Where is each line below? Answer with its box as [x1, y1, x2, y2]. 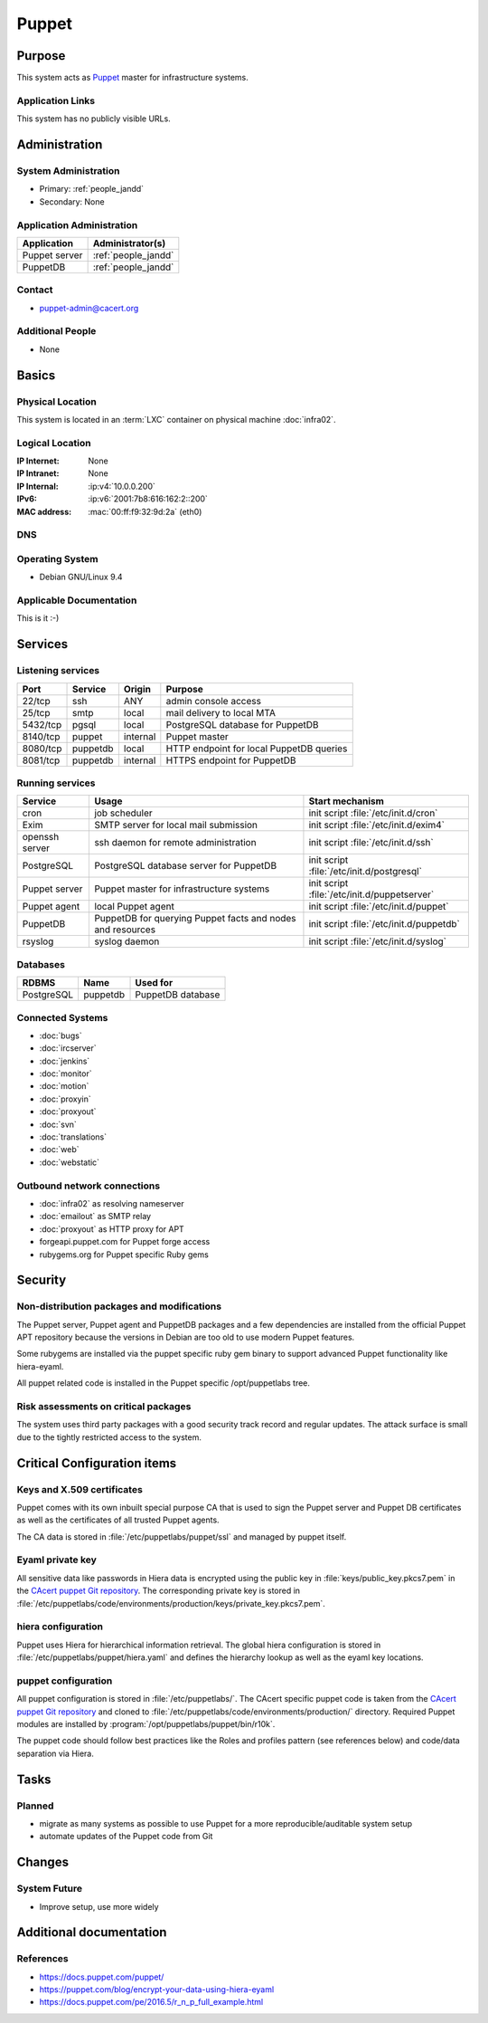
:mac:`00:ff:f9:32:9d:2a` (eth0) [88, 506, 202, 517]
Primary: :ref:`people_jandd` [39, 184, 145, 195]
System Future [16, 1883, 83, 1895]
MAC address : [16, 506, 72, 517]
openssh [22, 831, 60, 844]
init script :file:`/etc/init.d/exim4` [308, 819, 445, 832]
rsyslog [22, 935, 54, 948]
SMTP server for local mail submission [94, 819, 258, 832]
